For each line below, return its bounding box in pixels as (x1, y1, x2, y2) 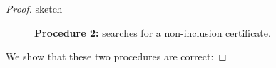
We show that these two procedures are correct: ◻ (6, 49, 227, 64)
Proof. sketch (6, 1, 63, 16)
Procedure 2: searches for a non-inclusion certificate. (34, 25, 271, 40)
